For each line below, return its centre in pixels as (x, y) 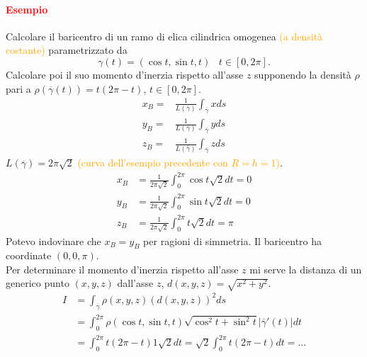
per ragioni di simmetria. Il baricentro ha (233, 240)
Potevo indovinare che (53, 240)
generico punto (38, 283)
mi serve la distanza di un (306, 269)
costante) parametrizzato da (67, 50)
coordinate (29, 255)
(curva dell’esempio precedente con (153, 163)
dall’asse (135, 283)
